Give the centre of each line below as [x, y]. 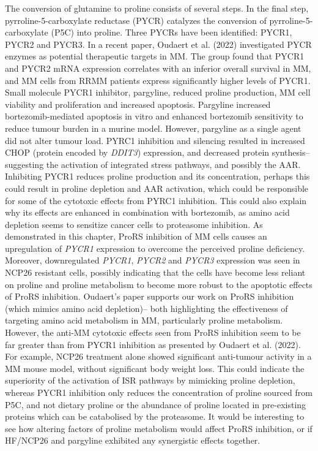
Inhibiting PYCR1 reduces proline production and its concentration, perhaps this [157, 176]
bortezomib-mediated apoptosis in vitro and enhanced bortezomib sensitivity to [154, 116]
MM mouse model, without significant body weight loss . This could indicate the [155, 368]
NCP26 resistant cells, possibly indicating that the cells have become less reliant [155, 272]
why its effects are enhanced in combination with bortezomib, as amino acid [147, 212]
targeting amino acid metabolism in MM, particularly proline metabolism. [144, 320]
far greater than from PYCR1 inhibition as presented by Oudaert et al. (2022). [153, 344]
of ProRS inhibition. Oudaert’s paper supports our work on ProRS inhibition [150, 296]
